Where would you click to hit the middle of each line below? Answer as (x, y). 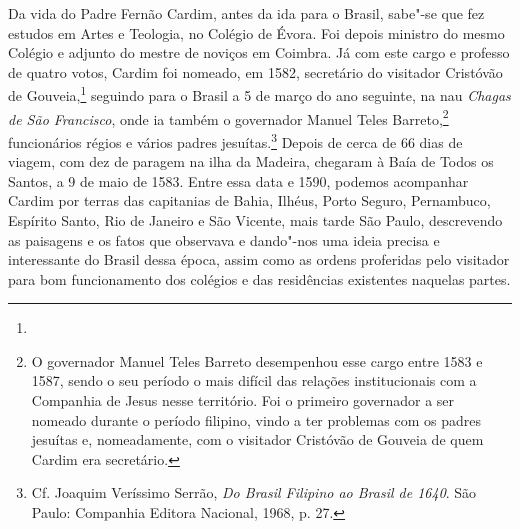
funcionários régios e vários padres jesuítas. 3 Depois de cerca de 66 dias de (235, 140)
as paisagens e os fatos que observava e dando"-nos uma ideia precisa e (224, 239)
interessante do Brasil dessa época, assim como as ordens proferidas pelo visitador (259, 259)
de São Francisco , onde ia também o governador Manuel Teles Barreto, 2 (228, 117)
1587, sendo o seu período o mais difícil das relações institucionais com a (254, 380)
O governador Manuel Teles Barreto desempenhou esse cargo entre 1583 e (257, 360)
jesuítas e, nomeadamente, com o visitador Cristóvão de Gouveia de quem (257, 439)
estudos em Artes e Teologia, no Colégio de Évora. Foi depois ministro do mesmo (256, 32)
